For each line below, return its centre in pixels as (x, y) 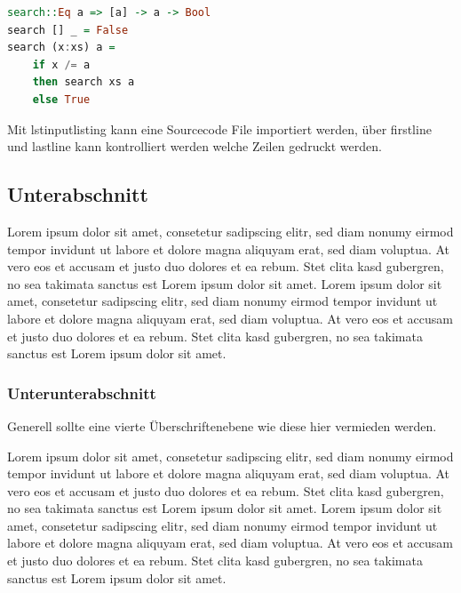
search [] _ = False (68, 30)
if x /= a (61, 64)
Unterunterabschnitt (82, 393)
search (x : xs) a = (61, 48)
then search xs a (83, 82)
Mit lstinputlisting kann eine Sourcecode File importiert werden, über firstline (219, 128)
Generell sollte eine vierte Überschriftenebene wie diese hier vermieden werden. (222, 425)
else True (61, 99)
